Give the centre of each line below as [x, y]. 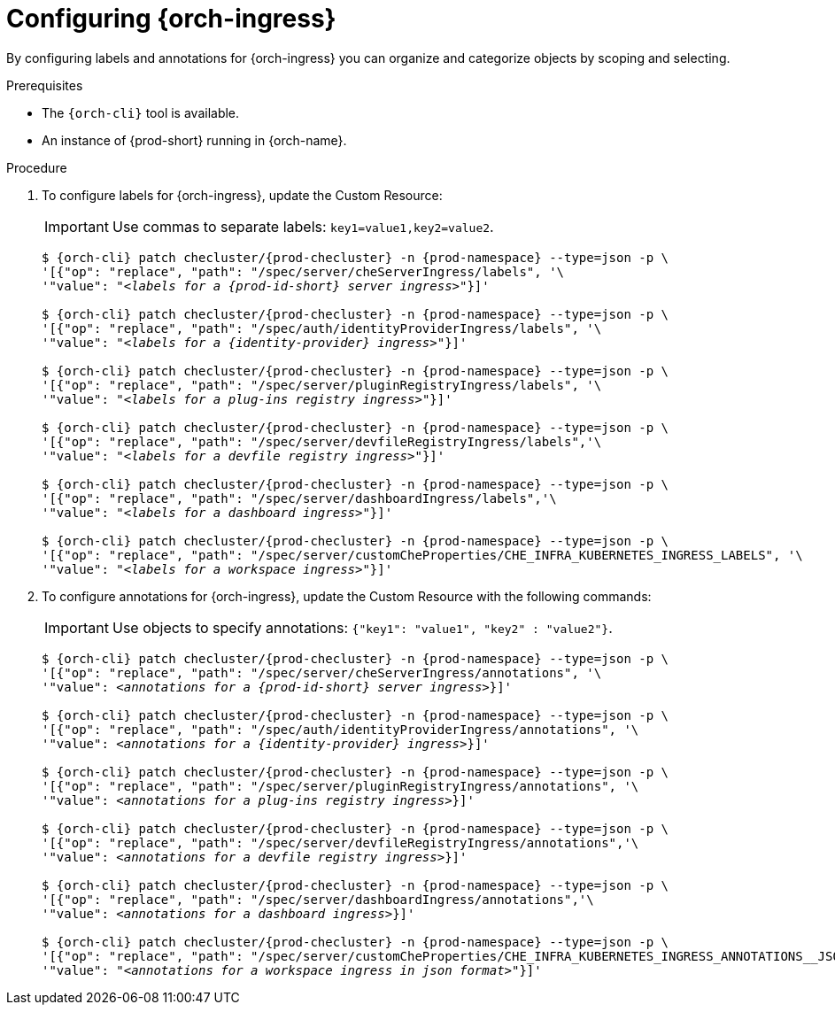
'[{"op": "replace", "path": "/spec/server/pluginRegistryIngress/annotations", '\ [340, 786]
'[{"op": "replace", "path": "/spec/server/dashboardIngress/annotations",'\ [318, 899]
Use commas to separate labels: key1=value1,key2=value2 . [303, 226]
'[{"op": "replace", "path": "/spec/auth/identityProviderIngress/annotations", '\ [340, 729]
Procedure [37, 167]
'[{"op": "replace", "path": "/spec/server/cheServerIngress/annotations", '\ [322, 672]
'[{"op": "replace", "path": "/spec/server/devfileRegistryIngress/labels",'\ [322, 441]
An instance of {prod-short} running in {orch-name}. [194, 140]
